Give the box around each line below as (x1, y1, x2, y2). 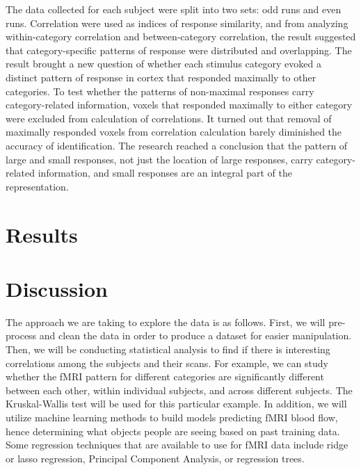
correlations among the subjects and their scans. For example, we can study (6, 355, 328, 370)
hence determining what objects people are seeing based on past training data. (6, 423, 340, 438)
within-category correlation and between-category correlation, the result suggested (6, 29, 356, 44)
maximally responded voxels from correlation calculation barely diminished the (6, 124, 342, 139)
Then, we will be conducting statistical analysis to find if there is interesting (6, 342, 330, 356)
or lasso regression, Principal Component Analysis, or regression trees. (6, 451, 305, 465)
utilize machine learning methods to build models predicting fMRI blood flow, (6, 410, 338, 424)
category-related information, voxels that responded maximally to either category (6, 97, 353, 112)
